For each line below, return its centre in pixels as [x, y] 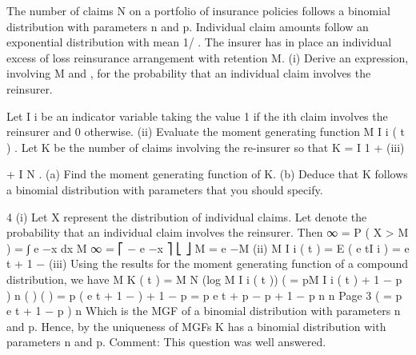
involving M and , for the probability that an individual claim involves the [189, 73]
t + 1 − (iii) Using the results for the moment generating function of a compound [208, 263]
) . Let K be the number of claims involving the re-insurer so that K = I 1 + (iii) [206, 147]
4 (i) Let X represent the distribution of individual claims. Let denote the [187, 216]
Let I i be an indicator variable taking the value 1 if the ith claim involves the [197, 116]
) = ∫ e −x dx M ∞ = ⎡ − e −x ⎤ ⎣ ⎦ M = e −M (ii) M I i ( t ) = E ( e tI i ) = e [208, 247]
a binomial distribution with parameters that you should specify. [165, 189]
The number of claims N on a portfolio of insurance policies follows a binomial [198, 10]
